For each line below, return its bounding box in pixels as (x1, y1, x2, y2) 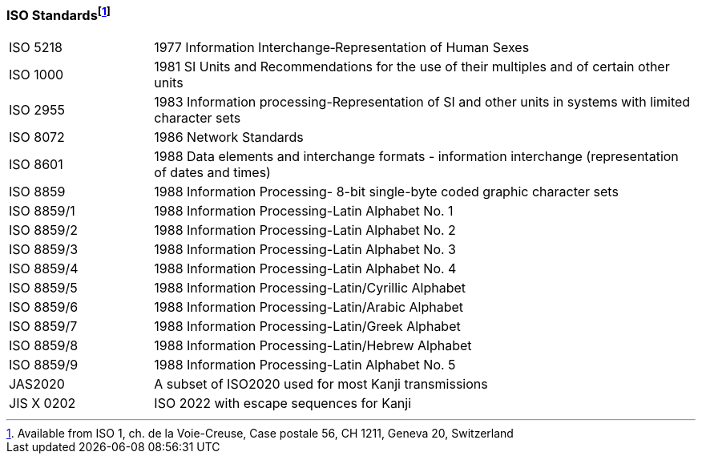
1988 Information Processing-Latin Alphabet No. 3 (154, 240, 456, 257)
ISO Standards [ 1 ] (6, 5, 111, 24)
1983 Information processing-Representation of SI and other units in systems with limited (154, 93, 691, 110)
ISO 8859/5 (9, 279, 78, 296)
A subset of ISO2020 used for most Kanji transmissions (154, 375, 488, 392)
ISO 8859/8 (9, 337, 79, 353)
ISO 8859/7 (9, 317, 78, 334)
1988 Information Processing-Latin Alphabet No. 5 (154, 356, 456, 373)
